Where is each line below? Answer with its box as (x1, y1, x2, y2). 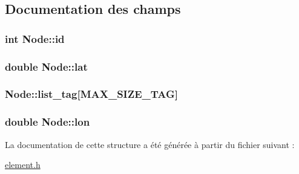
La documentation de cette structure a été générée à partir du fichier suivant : (5, 138, 295, 150)
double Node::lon (5, 114, 90, 129)
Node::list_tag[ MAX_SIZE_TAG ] (5, 86, 179, 101)
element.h (5, 158, 41, 171)
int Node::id (5, 31, 65, 46)
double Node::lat (5, 59, 88, 74)
